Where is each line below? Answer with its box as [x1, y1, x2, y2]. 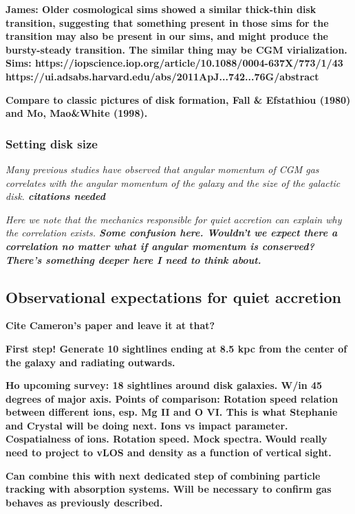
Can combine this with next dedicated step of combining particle [6, 468, 321, 482]
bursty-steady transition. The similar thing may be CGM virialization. [6, 42, 347, 56]
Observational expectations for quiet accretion [6, 286, 341, 307]
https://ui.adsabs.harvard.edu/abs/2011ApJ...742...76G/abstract [6, 69, 319, 83]
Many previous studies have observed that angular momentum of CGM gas [6, 161, 319, 176]
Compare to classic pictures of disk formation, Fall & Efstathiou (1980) [6, 92, 351, 107]
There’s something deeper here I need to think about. [6, 252, 261, 267]
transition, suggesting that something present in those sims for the [6, 15, 329, 30]
